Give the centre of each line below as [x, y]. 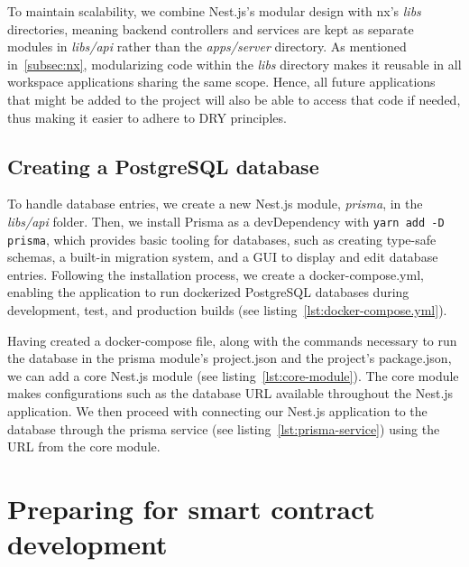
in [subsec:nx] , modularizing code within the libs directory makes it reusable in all [234, 64]
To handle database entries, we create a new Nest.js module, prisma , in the [215, 204]
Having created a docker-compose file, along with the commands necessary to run [232, 340]
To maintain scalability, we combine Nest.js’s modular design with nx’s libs [214, 11]
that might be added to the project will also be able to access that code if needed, [234, 99]
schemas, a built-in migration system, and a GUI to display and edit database [223, 257]
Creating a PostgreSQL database [163, 166]
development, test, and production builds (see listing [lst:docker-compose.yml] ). [227, 310]
